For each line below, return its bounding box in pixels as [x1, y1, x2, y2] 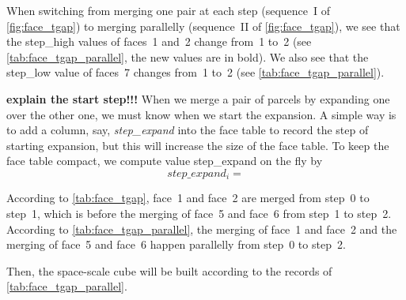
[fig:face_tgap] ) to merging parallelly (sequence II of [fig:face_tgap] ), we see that [6, 17, 400, 34]
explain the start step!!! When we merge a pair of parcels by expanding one [6, 90, 390, 107]
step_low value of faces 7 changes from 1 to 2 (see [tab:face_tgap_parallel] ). [6, 64, 385, 81]
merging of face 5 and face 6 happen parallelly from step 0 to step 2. [6, 236, 346, 253]
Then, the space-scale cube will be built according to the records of [6, 262, 332, 279]
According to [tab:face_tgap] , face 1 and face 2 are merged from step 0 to [6, 189, 370, 206]
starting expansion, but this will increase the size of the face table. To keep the [6, 137, 389, 153]
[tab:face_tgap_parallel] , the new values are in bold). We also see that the [6, 48, 369, 65]
